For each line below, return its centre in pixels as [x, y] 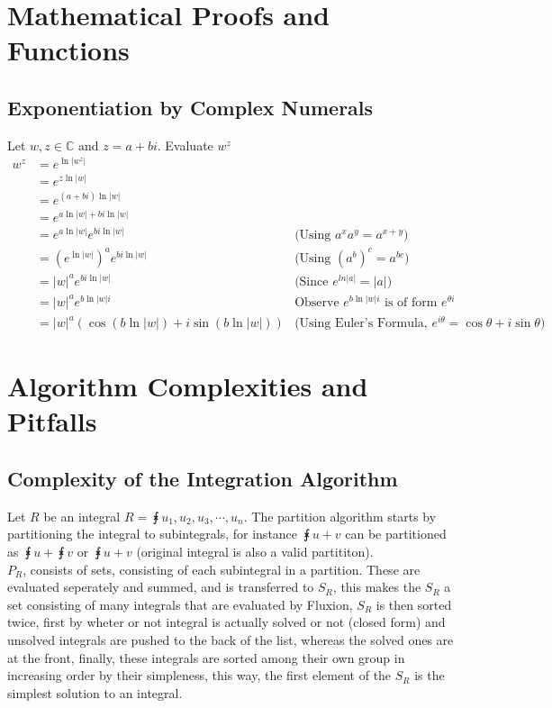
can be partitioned [396, 534]
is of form [411, 302]
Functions [68, 50]
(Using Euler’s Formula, [361, 324]
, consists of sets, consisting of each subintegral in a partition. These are [222, 569]
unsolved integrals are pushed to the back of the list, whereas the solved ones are [231, 639]
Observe [317, 302]
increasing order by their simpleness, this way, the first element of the [199, 675]
